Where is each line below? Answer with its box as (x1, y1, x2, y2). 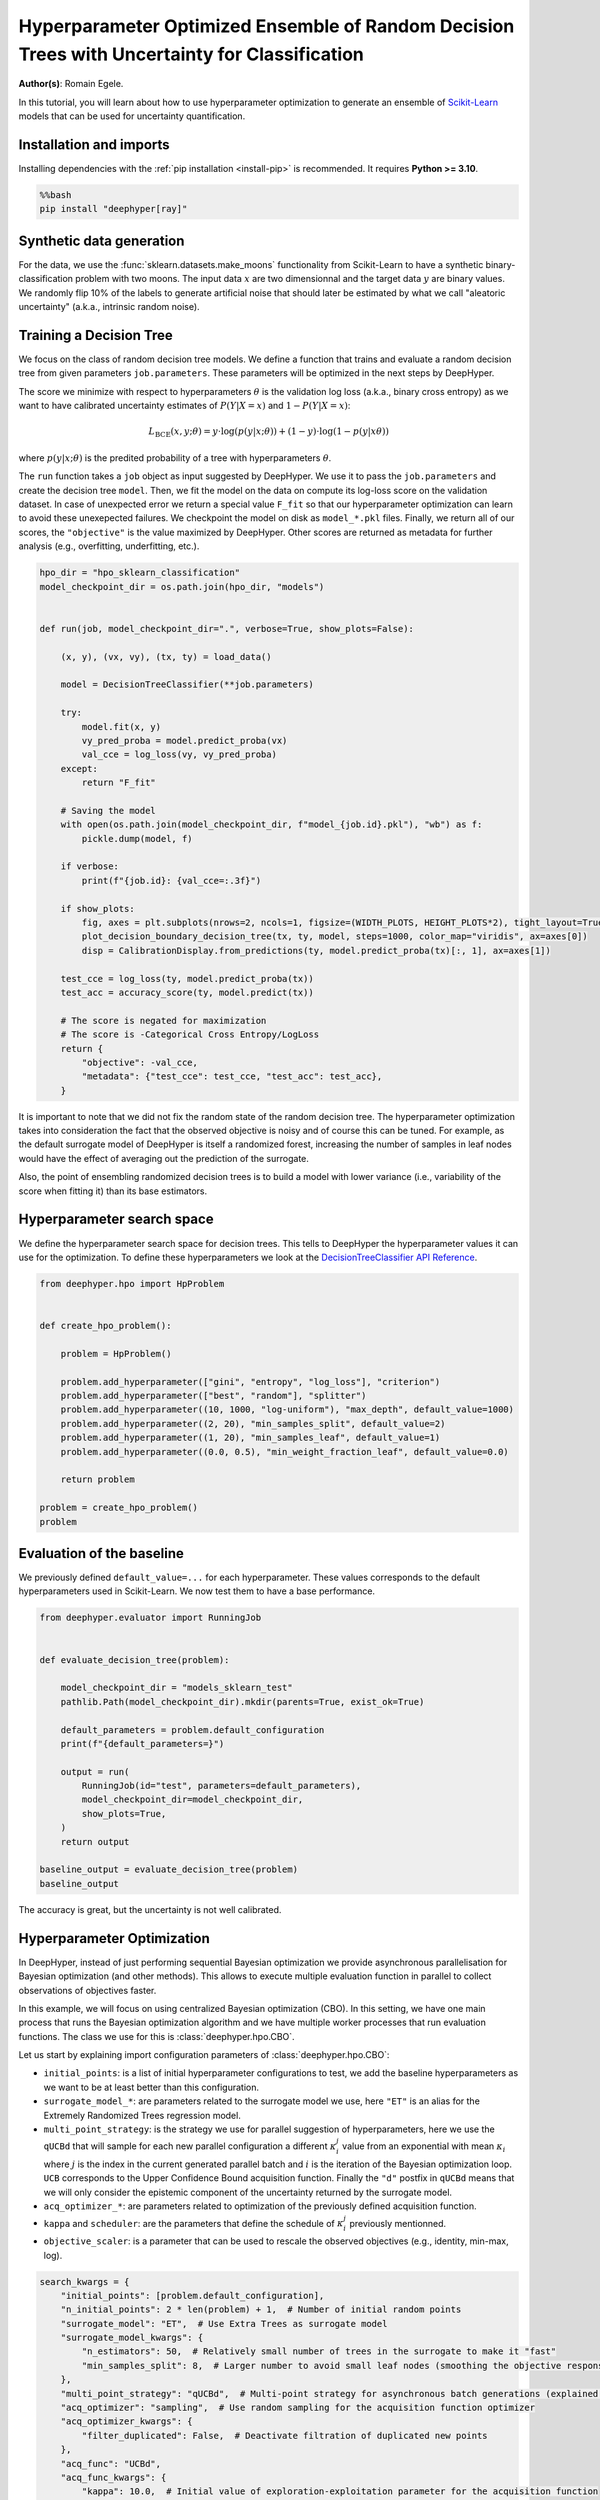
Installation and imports (18, 136, 170, 153)
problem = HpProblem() (60, 1348, 172, 1359)
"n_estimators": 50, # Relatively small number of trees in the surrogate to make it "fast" (81, 2346, 557, 2357)
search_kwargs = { (39, 2276, 130, 2287)
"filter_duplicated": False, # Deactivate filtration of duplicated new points (81, 2430, 489, 2441)
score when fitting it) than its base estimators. (18, 1185, 208, 1197)
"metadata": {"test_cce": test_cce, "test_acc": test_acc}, (81, 1071, 383, 1082)
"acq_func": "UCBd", (60, 2458, 162, 2469)
